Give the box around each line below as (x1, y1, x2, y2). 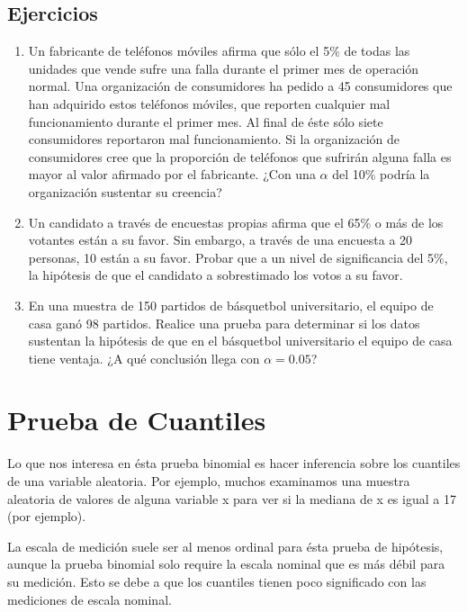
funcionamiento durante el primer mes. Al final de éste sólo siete (28, 112, 383, 130)
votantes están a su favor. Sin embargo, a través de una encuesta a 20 (28, 230, 413, 249)
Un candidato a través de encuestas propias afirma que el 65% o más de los (28, 212, 444, 231)
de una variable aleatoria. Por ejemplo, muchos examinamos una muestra (7, 472, 410, 490)
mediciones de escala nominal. (7, 589, 172, 608)
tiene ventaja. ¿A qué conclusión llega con (28, 348, 260, 367)
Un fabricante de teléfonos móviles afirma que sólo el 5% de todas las (28, 41, 410, 60)
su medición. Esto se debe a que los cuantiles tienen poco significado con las (7, 571, 427, 590)
